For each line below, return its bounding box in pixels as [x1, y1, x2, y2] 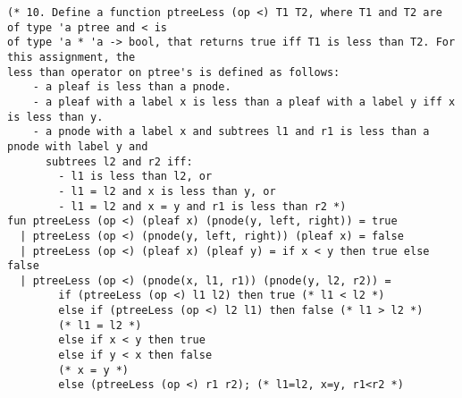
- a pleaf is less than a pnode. [32, 80, 231, 94]
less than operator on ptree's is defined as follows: [7, 65, 340, 79]
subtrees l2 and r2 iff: [45, 155, 193, 168]
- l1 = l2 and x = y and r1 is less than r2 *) [58, 199, 347, 213]
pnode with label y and [7, 140, 148, 153]
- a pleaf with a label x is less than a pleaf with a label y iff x [32, 95, 456, 108]
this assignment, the [7, 50, 136, 64]
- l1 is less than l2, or [58, 170, 213, 183]
